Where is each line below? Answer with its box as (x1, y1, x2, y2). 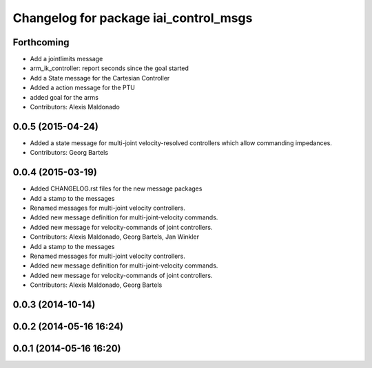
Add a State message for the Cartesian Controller (30, 74, 170, 82)
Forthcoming (12, 36, 70, 48)
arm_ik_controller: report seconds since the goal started (30, 64, 189, 72)
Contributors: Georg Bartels (30, 149, 109, 157)
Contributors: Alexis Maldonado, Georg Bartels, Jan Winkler (30, 232, 200, 241)
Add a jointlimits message (30, 55, 103, 63)
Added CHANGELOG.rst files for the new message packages (30, 184, 203, 193)
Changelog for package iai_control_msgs (12, 10, 253, 25)
